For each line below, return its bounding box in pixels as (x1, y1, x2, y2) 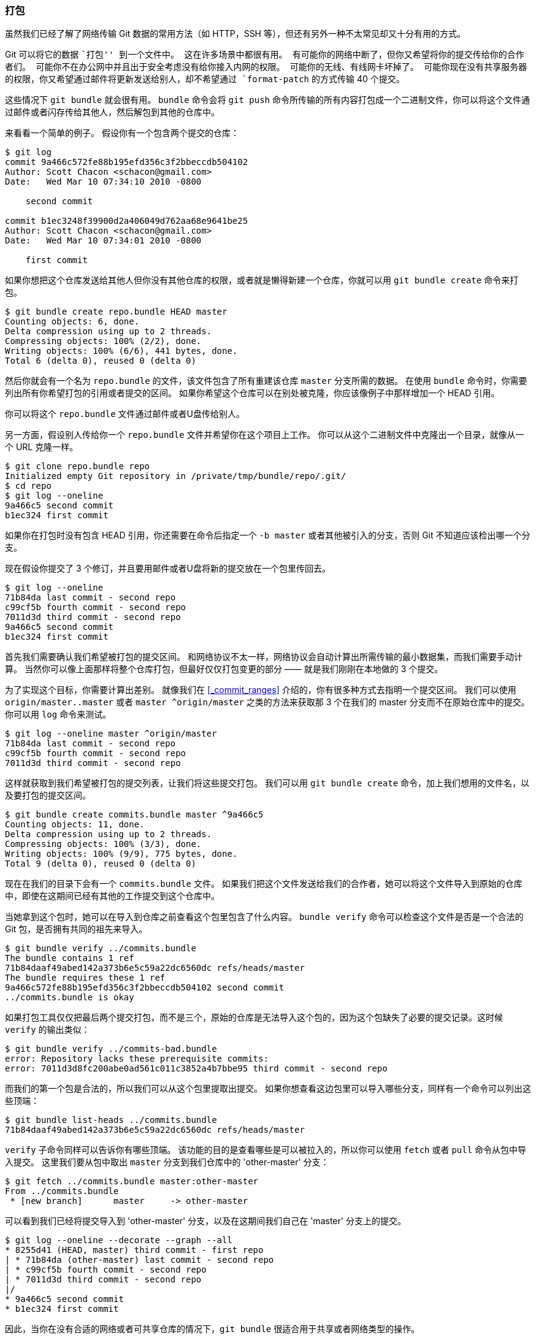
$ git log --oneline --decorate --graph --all (5, 1235, 232, 1246)
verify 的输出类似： (5, 1024, 90, 1035)
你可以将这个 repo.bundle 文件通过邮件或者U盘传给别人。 (5, 408, 245, 419)
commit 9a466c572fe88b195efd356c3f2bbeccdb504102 (5, 157, 248, 167)
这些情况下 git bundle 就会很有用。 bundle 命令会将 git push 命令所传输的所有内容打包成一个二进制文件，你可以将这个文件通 (5, 94, 530, 105)
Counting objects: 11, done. (5, 819, 145, 830)
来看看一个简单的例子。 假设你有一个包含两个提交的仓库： (5, 128, 239, 139)
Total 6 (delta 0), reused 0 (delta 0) (5, 356, 196, 366)
